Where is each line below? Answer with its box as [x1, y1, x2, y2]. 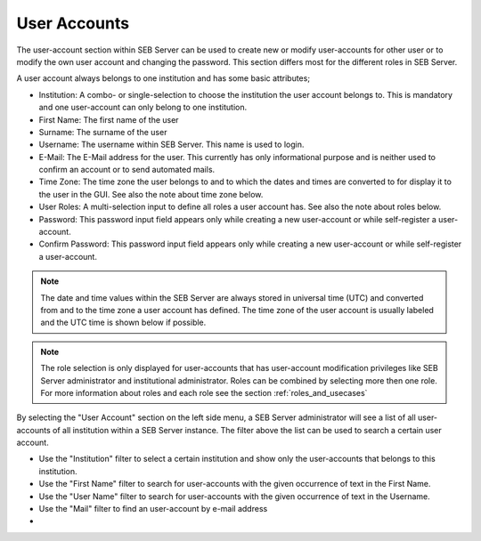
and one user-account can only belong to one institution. [38, 102, 248, 113]
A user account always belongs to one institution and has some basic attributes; [16, 73, 311, 84]
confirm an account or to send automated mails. [38, 165, 216, 175]
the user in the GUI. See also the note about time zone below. [38, 189, 264, 199]
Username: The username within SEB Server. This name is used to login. [38, 139, 305, 150]
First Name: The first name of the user [38, 114, 179, 125]
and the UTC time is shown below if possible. [40, 317, 207, 328]
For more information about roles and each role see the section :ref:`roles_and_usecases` [40, 387, 368, 398]
